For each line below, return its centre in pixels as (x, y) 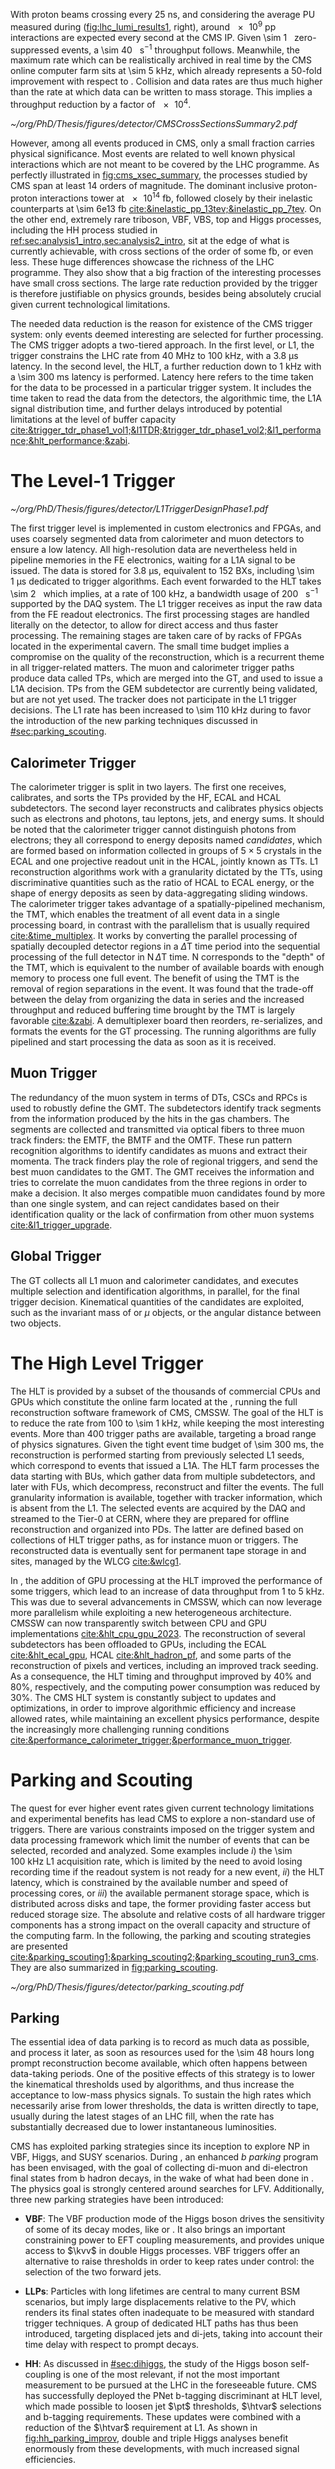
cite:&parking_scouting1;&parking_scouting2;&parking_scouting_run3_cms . (164, 1956)
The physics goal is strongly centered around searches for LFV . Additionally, (167, 2189)
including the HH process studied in (84, 230)
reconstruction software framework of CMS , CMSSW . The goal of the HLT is (167, 1412)
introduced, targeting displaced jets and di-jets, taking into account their (173, 2334)
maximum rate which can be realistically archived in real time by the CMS (161, 60)
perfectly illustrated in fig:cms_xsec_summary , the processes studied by (159, 175)
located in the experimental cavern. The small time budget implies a (150, 646)
